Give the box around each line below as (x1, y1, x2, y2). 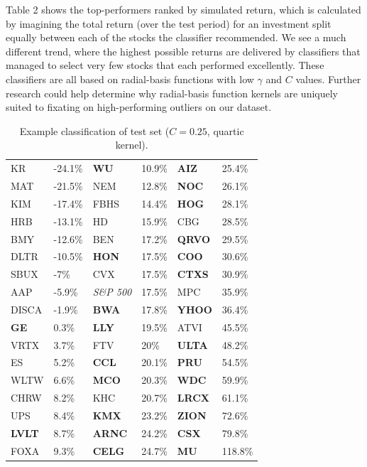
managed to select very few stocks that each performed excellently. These (6, 58, 324, 73)
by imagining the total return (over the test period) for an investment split (6, 16, 332, 31)
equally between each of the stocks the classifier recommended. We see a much (6, 30, 346, 45)
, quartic (207, 123, 244, 138)
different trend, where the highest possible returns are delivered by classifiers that (6, 43, 361, 58)
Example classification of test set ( (19, 123, 170, 138)
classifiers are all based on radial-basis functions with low (6, 71, 254, 86)
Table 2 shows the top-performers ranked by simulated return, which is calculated (6, 2, 361, 16)
